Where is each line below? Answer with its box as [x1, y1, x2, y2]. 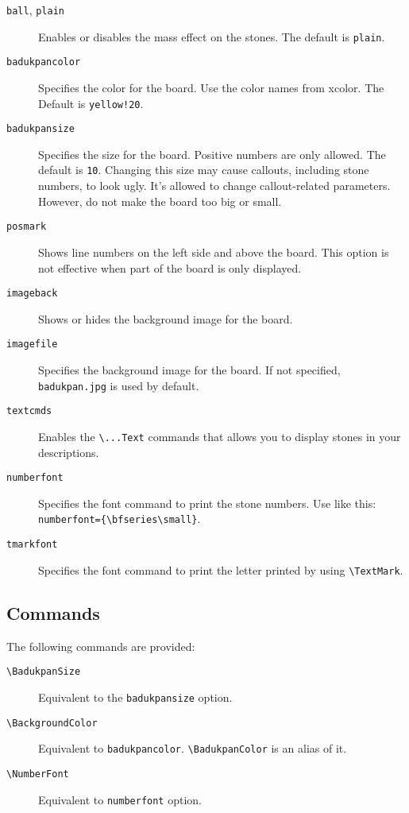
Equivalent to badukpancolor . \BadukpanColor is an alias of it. [38, 740, 347, 757]
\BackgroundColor [6, 717, 98, 729]
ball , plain [6, 2, 64, 17]
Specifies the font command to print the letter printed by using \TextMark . [38, 561, 403, 578]
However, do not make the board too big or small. [38, 192, 282, 209]
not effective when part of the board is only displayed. [38, 259, 302, 276]
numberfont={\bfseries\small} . [38, 510, 201, 527]
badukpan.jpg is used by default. [38, 377, 199, 393]
